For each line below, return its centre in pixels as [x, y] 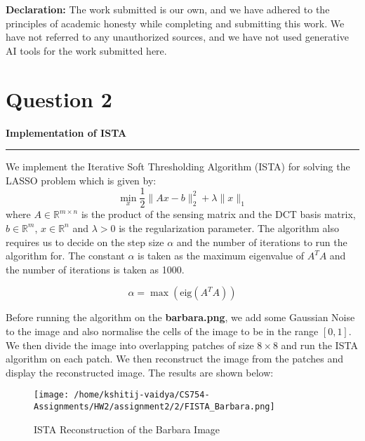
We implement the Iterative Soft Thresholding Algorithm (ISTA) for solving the [178, 167]
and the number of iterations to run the [262, 242]
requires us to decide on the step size [85, 242]
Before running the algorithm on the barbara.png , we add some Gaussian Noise [180, 317]
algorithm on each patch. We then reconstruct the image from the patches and [174, 359]
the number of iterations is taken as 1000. [95, 269]
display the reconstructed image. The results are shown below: [140, 372]
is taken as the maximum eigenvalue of [221, 256]
